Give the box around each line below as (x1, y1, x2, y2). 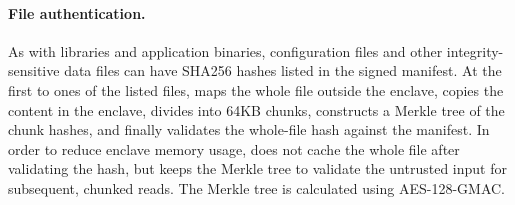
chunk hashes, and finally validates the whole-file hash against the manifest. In (8, 119, 490, 140)
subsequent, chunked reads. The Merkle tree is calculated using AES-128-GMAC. (8, 177, 505, 198)
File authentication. (8, 2, 146, 23)
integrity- (446, 40, 504, 61)
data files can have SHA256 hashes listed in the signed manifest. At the (64, 60, 502, 81)
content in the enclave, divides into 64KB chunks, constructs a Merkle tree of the (8, 99, 505, 120)
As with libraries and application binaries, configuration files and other (8, 40, 443, 61)
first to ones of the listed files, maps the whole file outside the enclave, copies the (8, 79, 504, 100)
